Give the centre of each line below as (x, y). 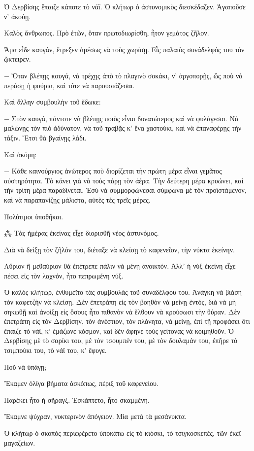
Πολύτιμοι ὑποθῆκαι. (34, 216)
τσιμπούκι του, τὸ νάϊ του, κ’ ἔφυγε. (55, 350)
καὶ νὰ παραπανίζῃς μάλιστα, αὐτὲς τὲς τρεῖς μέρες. (77, 199)
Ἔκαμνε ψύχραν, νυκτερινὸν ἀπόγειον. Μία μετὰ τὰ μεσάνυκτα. (95, 416)
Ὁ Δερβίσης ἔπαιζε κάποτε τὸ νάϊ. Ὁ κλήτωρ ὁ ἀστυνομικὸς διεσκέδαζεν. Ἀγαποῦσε (125, 6)
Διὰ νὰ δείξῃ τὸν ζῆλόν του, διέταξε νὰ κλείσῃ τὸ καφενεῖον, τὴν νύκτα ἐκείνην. (119, 249)
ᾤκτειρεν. (17, 59)
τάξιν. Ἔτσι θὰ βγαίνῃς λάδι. (45, 137)
